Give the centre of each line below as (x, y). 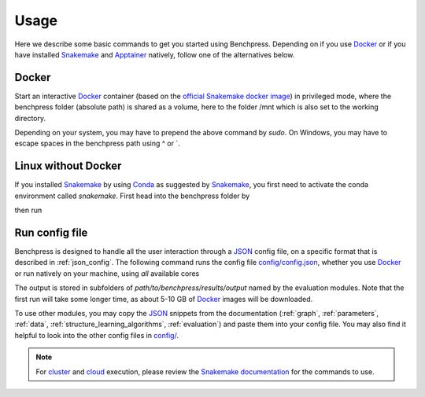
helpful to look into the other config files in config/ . (96, 335)
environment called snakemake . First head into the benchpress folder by (132, 196)
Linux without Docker (68, 166)
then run (28, 210)
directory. (30, 118)
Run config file (51, 232)
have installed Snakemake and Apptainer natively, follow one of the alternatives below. (155, 54)
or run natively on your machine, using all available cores (107, 273)
